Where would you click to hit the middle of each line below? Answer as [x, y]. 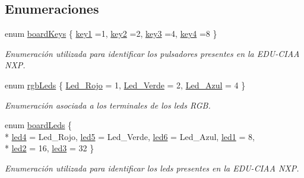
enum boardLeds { [39, 125]
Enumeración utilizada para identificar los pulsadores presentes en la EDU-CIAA [152, 53]
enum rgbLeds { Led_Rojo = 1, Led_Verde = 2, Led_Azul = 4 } [125, 85]
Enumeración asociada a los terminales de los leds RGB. [108, 105]
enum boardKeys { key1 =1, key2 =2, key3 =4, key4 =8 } [111, 34]
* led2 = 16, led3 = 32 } [50, 148]
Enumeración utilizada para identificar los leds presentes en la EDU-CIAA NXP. [152, 168]
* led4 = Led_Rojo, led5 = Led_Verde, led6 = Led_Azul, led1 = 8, [130, 136]
